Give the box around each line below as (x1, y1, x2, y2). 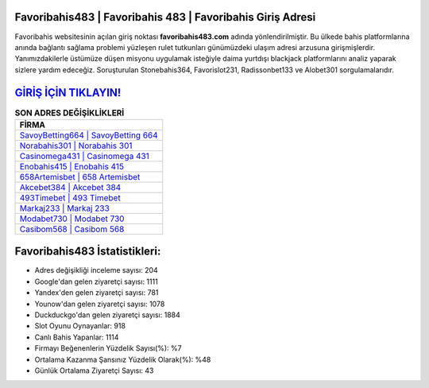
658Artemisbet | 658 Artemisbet (19, 171, 141, 182)
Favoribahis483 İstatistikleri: (14, 245, 161, 258)
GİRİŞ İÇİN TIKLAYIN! (14, 86, 122, 99)
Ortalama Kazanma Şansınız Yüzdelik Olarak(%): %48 (34, 355, 211, 364)
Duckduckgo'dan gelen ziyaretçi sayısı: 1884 (34, 310, 180, 320)
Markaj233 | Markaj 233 (19, 203, 110, 214)
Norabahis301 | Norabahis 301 (19, 140, 133, 151)
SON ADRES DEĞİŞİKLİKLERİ (14, 107, 125, 118)
